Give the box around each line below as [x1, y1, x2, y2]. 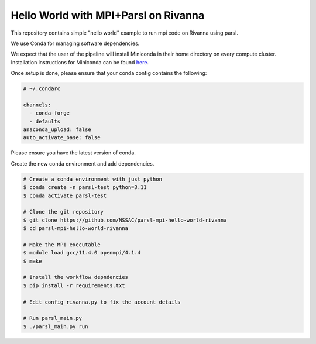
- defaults [29, 118, 61, 125]
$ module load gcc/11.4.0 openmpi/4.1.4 [23, 249, 140, 256]
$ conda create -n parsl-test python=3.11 [23, 184, 147, 191]
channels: [23, 101, 51, 108]
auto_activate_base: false [23, 135, 101, 141]
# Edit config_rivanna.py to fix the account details [23, 298, 181, 305]
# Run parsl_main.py [23, 315, 82, 322]
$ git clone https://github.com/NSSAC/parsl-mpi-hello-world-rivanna [23, 216, 227, 223]
